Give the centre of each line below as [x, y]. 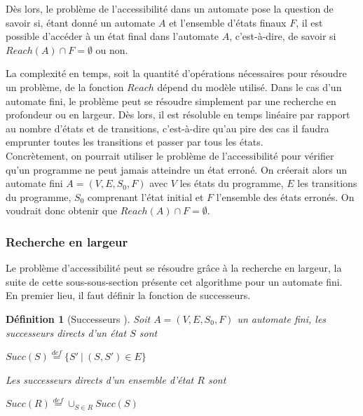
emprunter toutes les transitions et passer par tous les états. [135, 142]
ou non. [112, 49]
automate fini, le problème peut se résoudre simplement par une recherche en [171, 100]
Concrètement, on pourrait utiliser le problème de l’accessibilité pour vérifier [170, 155]
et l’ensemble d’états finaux [228, 22]
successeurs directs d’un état [66, 332]
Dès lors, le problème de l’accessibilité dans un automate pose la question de [170, 8]
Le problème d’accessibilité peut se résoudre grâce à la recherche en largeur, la [174, 268]
